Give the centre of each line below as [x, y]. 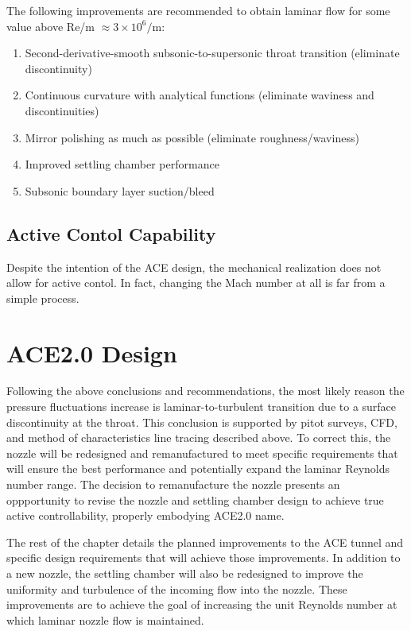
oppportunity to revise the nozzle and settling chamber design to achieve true [195, 499]
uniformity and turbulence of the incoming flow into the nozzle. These [177, 588]
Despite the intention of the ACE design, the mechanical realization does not [194, 267]
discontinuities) [62, 110]
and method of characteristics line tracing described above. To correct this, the [199, 437]
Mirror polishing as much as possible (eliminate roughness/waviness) [192, 137]
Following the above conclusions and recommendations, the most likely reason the [205, 391]
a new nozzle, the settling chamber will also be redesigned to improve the [185, 573]
